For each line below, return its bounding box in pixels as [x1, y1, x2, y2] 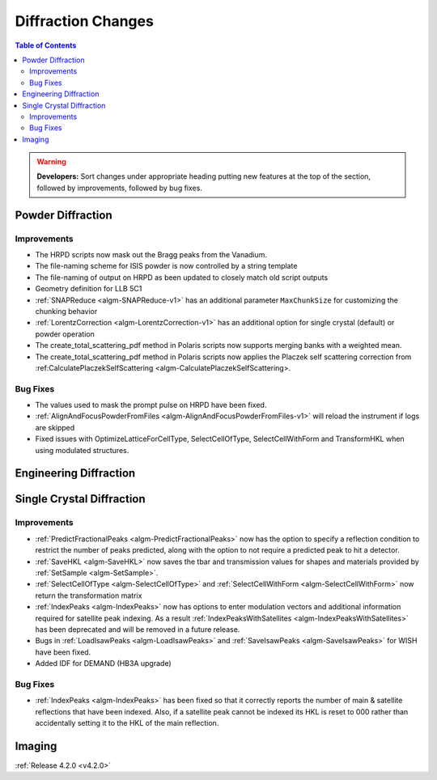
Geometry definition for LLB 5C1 [35, 284, 142, 294]
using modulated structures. [35, 445, 129, 455]
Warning [36, 157, 66, 167]
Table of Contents [15, 40, 77, 50]
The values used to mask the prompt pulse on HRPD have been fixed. [35, 401, 267, 410]
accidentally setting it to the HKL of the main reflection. [35, 719, 219, 727]
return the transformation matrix [35, 591, 142, 600]
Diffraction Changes [15, 12, 154, 30]
